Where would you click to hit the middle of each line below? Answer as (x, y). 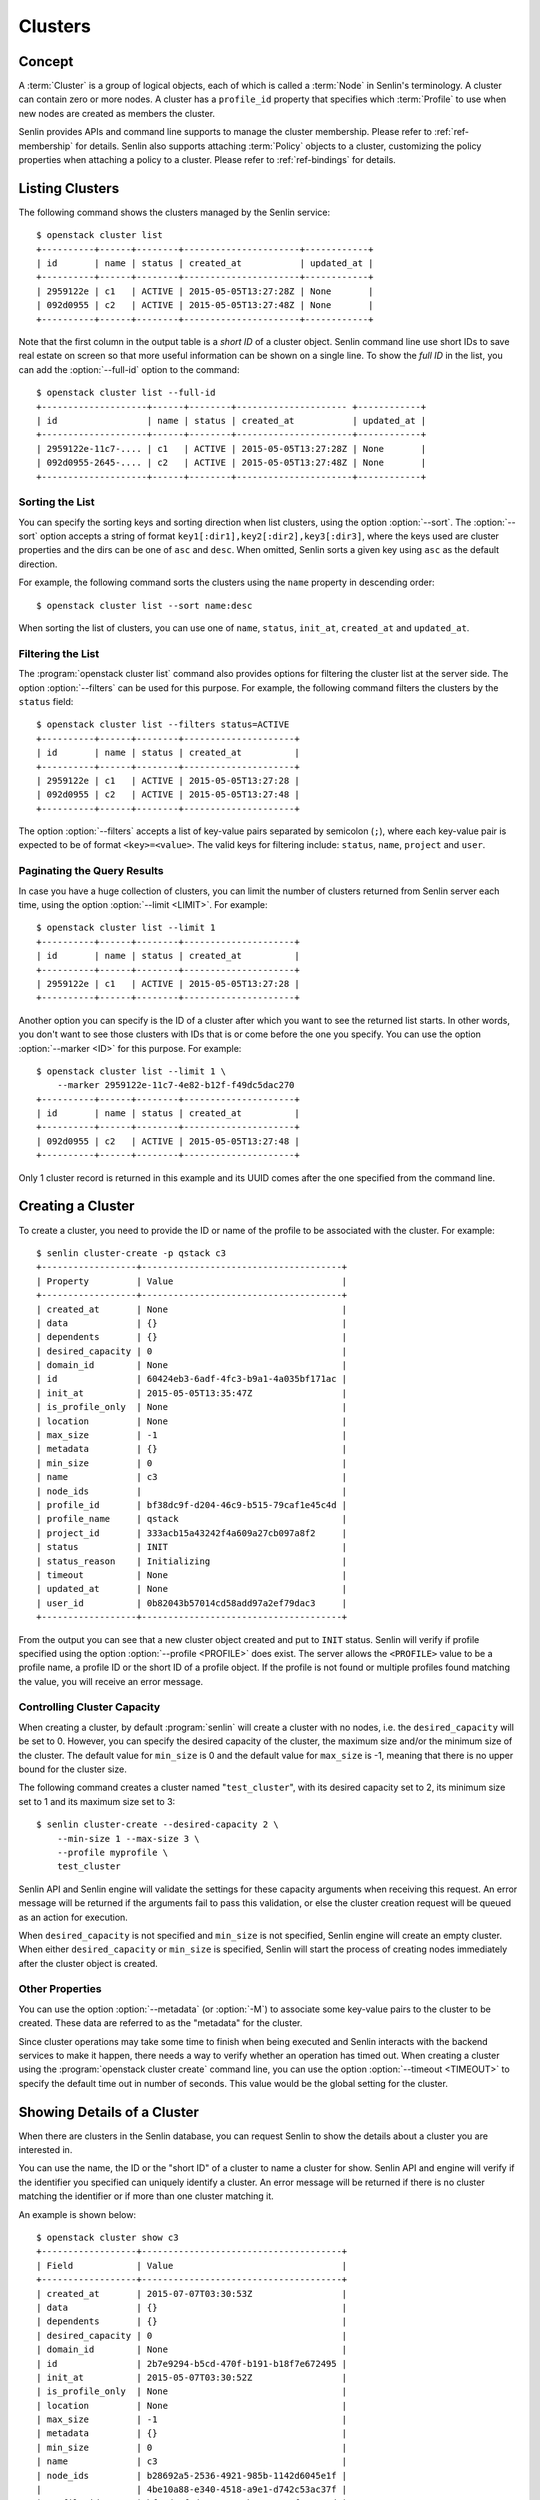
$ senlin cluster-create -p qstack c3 (131, 1253)
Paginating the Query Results (91, 871)
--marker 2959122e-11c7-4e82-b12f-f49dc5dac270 (175, 1085)
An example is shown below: (77, 2214)
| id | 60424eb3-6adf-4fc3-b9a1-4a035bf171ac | (192, 1379)
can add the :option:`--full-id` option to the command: (129, 369)
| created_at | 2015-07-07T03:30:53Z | (192, 2293)
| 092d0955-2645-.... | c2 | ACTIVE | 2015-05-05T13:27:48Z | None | (231, 463)
